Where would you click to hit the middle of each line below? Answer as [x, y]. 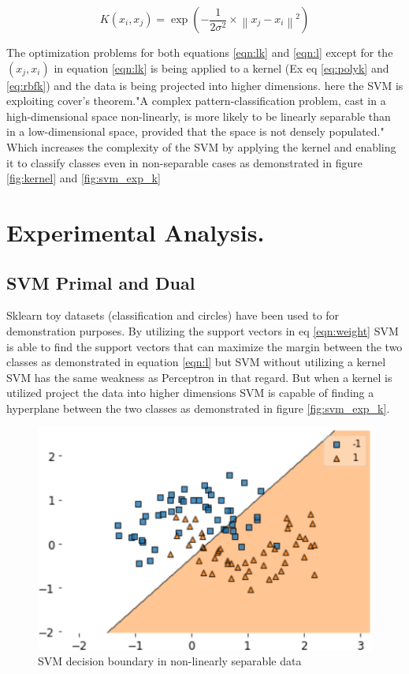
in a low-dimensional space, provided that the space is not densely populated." [195, 131]
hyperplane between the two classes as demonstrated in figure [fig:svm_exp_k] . [198, 408]
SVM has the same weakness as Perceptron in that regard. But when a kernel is [199, 377]
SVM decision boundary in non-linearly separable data [170, 661]
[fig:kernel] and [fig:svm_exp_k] [84, 178]
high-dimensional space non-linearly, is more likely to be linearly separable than [199, 116]
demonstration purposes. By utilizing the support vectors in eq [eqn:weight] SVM [203, 330]
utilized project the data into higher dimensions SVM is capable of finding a [190, 393]
